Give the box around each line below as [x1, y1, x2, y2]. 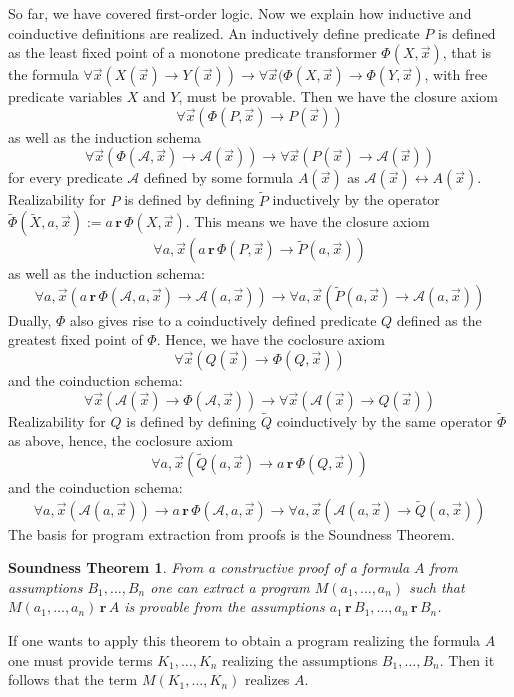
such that [409, 576, 465, 597]
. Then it [439, 649, 495, 670]
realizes [244, 669, 290, 690]
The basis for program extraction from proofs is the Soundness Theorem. [8, 523, 455, 544]
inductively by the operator [272, 189, 440, 210]
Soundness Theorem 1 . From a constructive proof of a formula [8, 557, 410, 578]
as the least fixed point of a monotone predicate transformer [8, 42, 377, 63]
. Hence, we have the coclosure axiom [156, 329, 386, 350]
